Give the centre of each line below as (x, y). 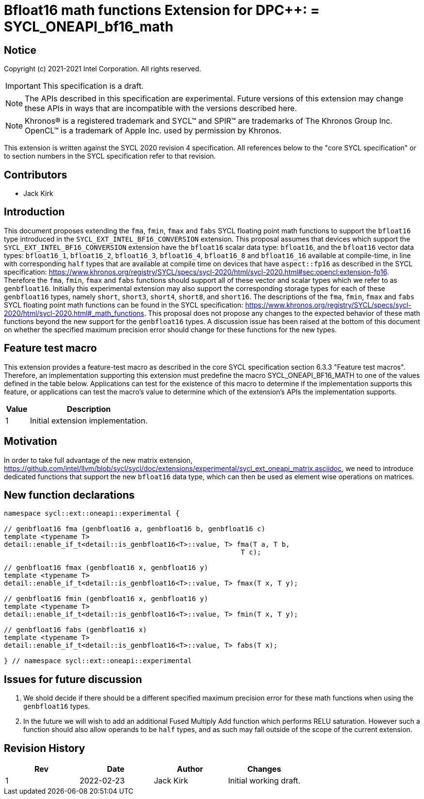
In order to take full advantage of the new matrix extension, (98, 460)
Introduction (34, 212)
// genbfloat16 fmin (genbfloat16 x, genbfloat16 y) (106, 599)
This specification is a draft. (93, 86)
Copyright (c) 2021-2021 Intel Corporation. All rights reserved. (103, 69)
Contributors (36, 175)
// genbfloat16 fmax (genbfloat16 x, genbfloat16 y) (106, 568)
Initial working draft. (264, 781)
